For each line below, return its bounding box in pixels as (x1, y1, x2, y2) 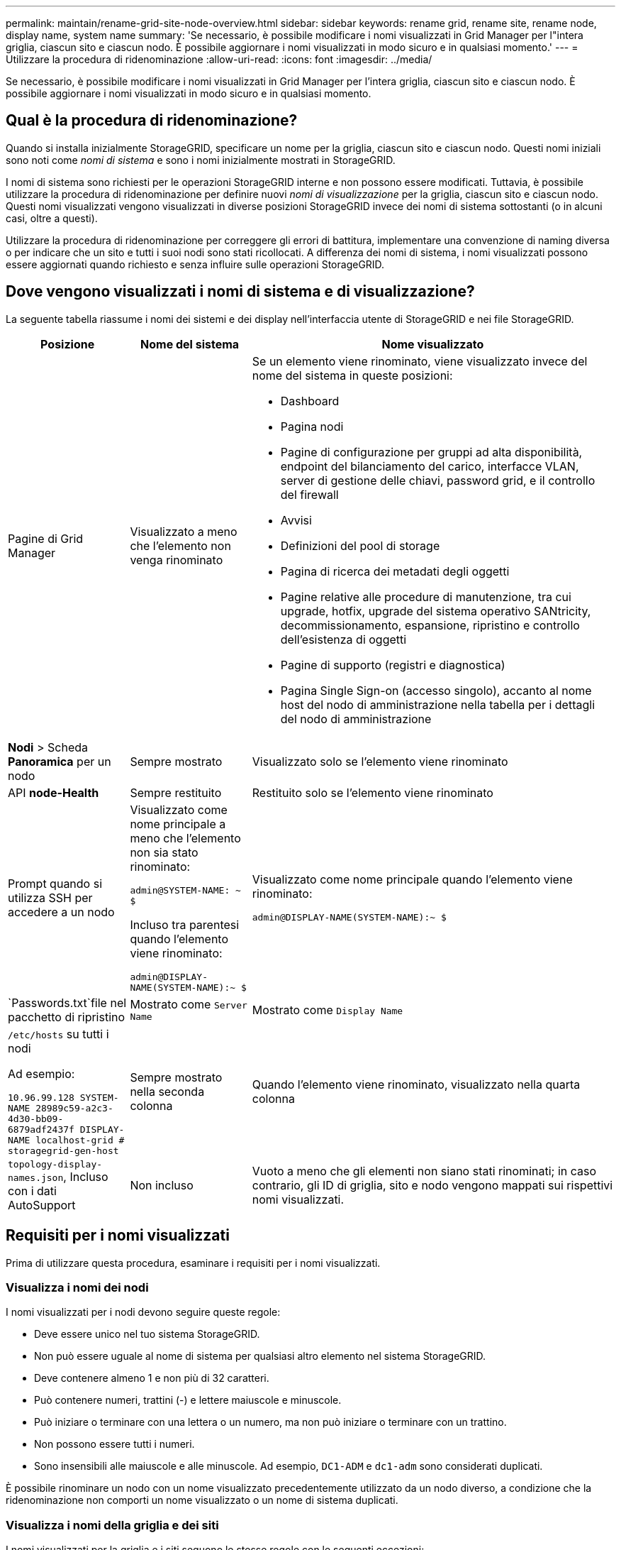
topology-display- (8, 1158, 103, 1170)
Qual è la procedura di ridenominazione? (6, 111, 298, 130)
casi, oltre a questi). (6, 211, 98, 224)
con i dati (8, 1183, 57, 1198)
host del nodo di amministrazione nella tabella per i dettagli (280, 697, 595, 712)
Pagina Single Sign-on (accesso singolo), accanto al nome (280, 683, 592, 698)
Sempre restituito (130, 785, 222, 800)
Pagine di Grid (8, 531, 84, 546)
